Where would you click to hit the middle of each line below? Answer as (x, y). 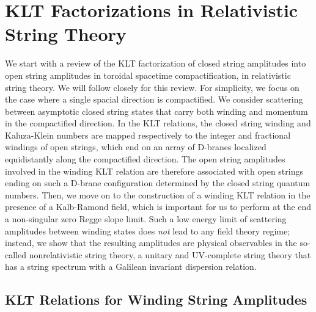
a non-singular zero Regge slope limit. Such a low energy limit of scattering (146, 219)
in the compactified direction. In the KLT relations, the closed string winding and (158, 123)
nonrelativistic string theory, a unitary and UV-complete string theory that (170, 254)
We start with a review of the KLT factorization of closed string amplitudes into (156, 63)
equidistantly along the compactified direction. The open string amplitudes (145, 159)
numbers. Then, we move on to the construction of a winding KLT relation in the (158, 194)
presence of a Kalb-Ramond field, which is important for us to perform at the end (158, 207)
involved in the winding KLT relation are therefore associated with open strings (154, 171)
